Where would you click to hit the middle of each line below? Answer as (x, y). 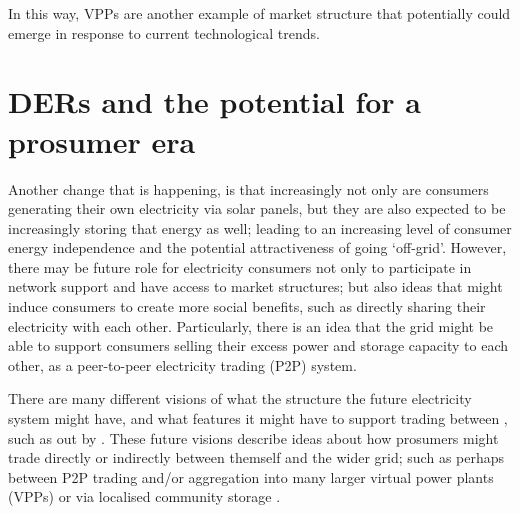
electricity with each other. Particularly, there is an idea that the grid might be (251, 325)
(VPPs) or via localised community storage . (144, 496)
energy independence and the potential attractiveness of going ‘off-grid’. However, (257, 247)
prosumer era (102, 140)
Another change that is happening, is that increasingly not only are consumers (248, 188)
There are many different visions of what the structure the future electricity (240, 398)
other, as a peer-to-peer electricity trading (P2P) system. (182, 364)
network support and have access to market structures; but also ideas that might (255, 286)
